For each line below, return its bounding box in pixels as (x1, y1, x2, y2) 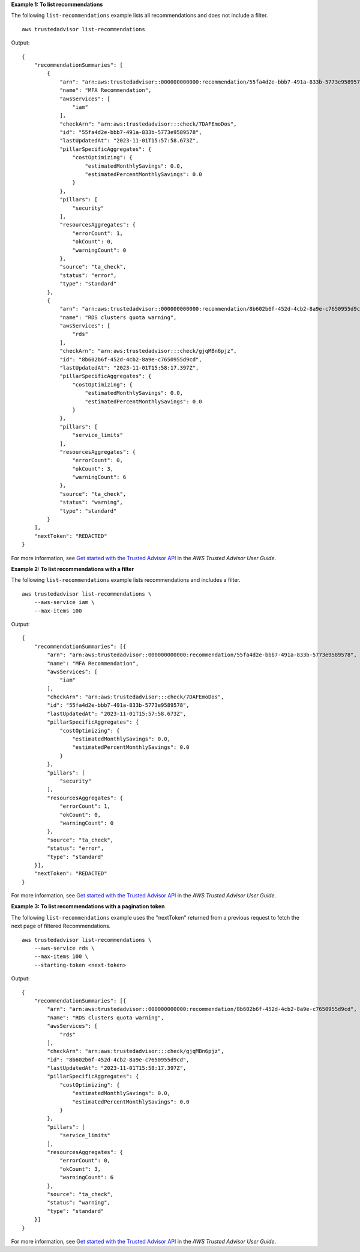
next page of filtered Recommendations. (11, 923, 111, 930)
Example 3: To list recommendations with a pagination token (11, 903, 165, 910)
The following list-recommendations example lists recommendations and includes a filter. (11, 576, 241, 584)
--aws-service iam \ (34, 599, 95, 606)
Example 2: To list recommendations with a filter (11, 566, 134, 572)
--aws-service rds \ (34, 945, 95, 952)
